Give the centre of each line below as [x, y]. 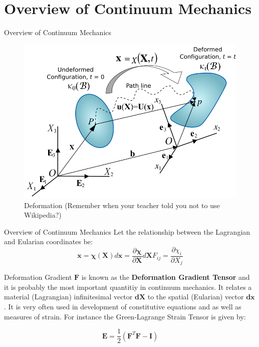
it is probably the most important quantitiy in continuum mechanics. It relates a [128, 287]
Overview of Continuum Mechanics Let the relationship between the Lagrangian [127, 231]
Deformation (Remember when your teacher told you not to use [122, 205]
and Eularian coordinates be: [48, 241]
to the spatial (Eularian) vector [196, 297]
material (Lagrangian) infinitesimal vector [68, 297]
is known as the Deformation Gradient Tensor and [166, 277]
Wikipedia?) [43, 215]
